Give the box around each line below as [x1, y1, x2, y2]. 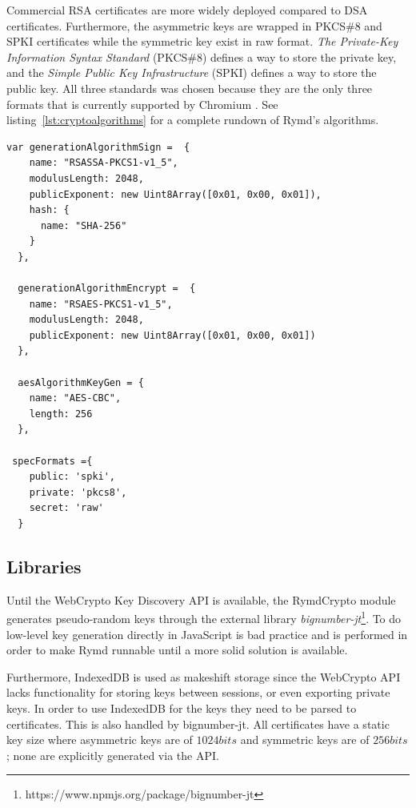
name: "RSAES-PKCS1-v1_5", [29, 298, 173, 310]
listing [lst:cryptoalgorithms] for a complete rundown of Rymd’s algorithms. [6, 111, 379, 128]
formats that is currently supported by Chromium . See [6, 95, 278, 112]
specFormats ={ [12, 455, 93, 467]
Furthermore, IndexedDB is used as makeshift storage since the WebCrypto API [6, 668, 401, 685]
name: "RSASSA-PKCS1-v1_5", [29, 157, 178, 169]
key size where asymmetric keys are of [6, 731, 193, 748]
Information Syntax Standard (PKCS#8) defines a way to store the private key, [6, 48, 397, 65]
